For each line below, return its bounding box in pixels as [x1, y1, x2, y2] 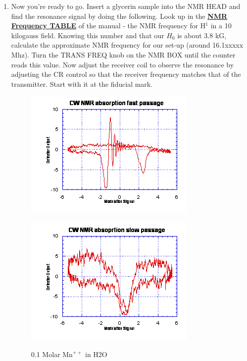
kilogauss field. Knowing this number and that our [11, 30, 164, 40]
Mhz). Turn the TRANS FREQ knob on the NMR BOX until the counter [11, 49, 236, 60]
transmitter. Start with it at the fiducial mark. [11, 78, 153, 89]
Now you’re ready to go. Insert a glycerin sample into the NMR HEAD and [11, 1, 241, 11]
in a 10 [210, 20, 232, 31]
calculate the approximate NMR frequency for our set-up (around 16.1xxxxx [11, 40, 244, 50]
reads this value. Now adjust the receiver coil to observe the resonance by [11, 59, 234, 69]
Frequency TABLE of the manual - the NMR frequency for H [11, 20, 206, 31]
